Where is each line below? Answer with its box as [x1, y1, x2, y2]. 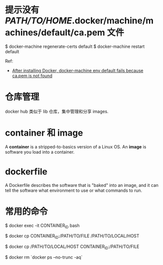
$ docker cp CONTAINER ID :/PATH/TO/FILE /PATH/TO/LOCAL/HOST [5, 233, 140, 240]
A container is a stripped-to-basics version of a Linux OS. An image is [5, 143, 146, 149]
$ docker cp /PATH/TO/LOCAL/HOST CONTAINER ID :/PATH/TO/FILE [5, 244, 140, 251]
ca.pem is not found [12, 73, 53, 79]
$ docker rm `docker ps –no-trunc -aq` [5, 254, 83, 260]
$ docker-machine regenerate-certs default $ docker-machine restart [5, 43, 145, 49]
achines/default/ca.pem [5, 27, 106, 38]
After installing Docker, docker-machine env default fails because [12, 67, 144, 73]
